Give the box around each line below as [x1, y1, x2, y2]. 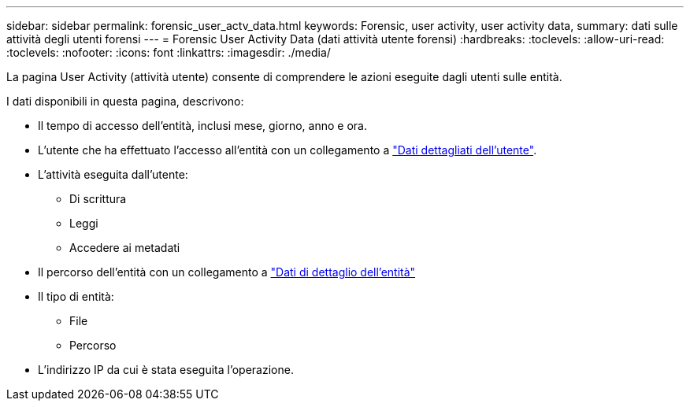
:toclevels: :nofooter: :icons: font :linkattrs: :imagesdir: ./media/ [6, 46, 331, 59]
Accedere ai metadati [69, 241, 180, 254]
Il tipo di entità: [38, 290, 114, 303]
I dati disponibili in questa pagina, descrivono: [6, 94, 244, 108]
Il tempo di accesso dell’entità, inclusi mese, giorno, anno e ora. [38, 119, 367, 132]
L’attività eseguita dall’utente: [38, 168, 188, 181]
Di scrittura [69, 192, 127, 205]
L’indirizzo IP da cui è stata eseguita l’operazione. [38, 363, 294, 376]
